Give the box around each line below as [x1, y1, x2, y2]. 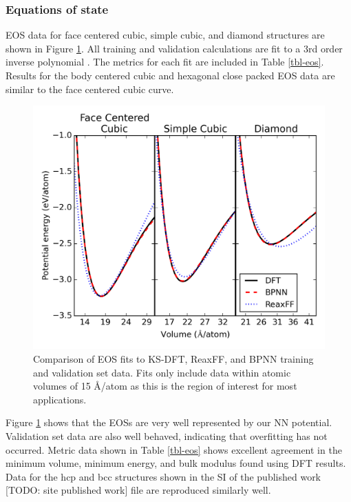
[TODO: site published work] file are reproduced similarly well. [6, 483, 271, 497]
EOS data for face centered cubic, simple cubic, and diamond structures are [6, 28, 325, 42]
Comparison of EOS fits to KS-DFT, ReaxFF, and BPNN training [33, 351, 314, 365]
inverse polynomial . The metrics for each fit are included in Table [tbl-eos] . [6, 54, 324, 69]
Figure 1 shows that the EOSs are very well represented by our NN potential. [6, 415, 332, 430]
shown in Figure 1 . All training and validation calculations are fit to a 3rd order [6, 41, 343, 55]
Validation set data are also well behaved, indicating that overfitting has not [6, 428, 328, 443]
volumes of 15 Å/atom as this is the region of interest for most [33, 379, 297, 393]
